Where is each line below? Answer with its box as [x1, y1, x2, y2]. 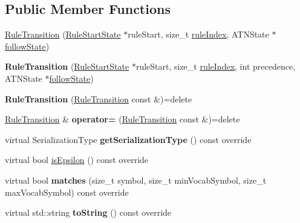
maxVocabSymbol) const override [5, 185, 129, 198]
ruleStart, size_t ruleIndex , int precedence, [135, 60, 296, 73]
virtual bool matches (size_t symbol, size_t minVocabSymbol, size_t [5, 173, 267, 186]
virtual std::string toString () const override [5, 206, 172, 219]
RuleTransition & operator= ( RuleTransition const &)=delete [5, 113, 240, 125]
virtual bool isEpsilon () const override [5, 153, 149, 166]
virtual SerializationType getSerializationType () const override [5, 133, 252, 145]
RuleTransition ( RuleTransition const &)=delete [5, 92, 192, 105]
